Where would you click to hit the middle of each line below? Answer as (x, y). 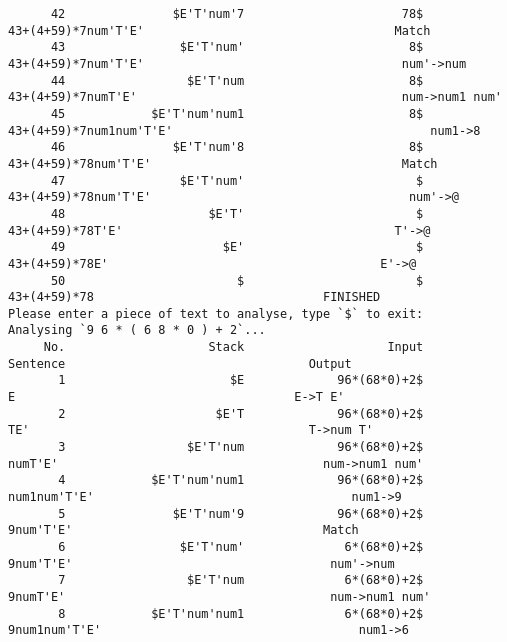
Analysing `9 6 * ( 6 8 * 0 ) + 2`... (137, 330)
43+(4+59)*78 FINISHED (194, 297)
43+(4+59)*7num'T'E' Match (219, 30)
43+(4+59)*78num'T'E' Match (223, 163)
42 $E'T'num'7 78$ (237, 14)
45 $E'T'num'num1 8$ (237, 113)
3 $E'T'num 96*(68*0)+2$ (241, 447)
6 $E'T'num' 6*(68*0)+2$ (241, 547)
